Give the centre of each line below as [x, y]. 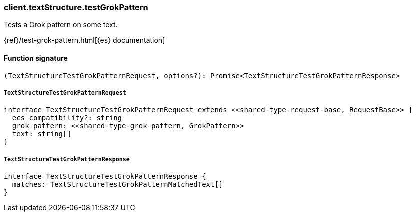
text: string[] [42, 134]
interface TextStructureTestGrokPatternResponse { [105, 177]
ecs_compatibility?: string [67, 118]
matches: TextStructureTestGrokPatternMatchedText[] [118, 185]
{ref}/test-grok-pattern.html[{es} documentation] [85, 40]
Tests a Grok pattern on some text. [61, 25]
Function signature [36, 58]
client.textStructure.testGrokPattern [76, 7]
